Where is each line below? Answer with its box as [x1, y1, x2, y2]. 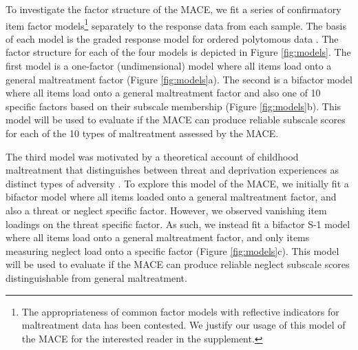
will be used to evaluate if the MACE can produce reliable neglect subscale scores [6, 257, 350, 271]
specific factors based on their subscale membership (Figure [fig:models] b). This [6, 99, 341, 113]
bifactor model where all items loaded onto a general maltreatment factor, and [6, 189, 337, 204]
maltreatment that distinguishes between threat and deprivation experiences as [6, 163, 339, 177]
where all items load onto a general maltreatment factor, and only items [6, 230, 310, 245]
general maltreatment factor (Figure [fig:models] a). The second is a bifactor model [6, 72, 352, 86]
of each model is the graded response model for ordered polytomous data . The [6, 31, 339, 45]
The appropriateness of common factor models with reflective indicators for [21, 304, 339, 318]
